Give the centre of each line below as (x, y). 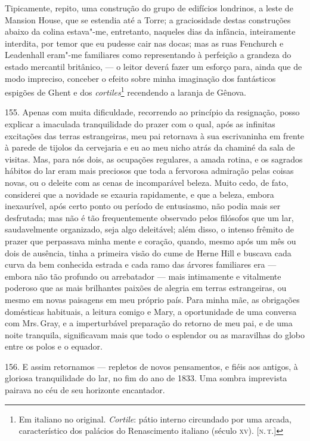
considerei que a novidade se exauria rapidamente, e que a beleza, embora (139, 194)
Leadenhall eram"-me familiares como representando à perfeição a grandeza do (148, 55)
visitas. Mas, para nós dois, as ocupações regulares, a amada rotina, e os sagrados (154, 159)
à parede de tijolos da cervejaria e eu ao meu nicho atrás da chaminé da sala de (150, 147)
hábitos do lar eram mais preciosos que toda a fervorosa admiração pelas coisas (149, 171)
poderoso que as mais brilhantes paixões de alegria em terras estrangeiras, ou (146, 288)
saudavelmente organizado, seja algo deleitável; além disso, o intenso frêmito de (149, 229)
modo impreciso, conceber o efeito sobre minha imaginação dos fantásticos (140, 78)
